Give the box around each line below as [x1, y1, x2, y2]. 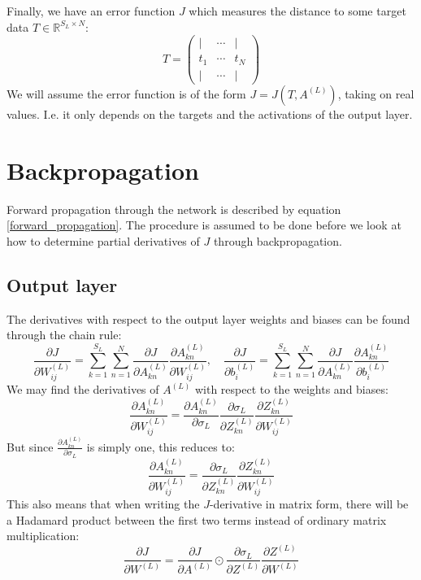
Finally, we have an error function [7, 2, 176, 19]
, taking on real [337, 85, 414, 102]
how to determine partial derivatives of [7, 232, 200, 249]
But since [7, 438, 54, 455]
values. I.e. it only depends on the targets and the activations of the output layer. [7, 105, 413, 122]
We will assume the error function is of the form [7, 85, 246, 102]
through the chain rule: [7, 326, 122, 343]
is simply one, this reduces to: [86, 438, 235, 455]
